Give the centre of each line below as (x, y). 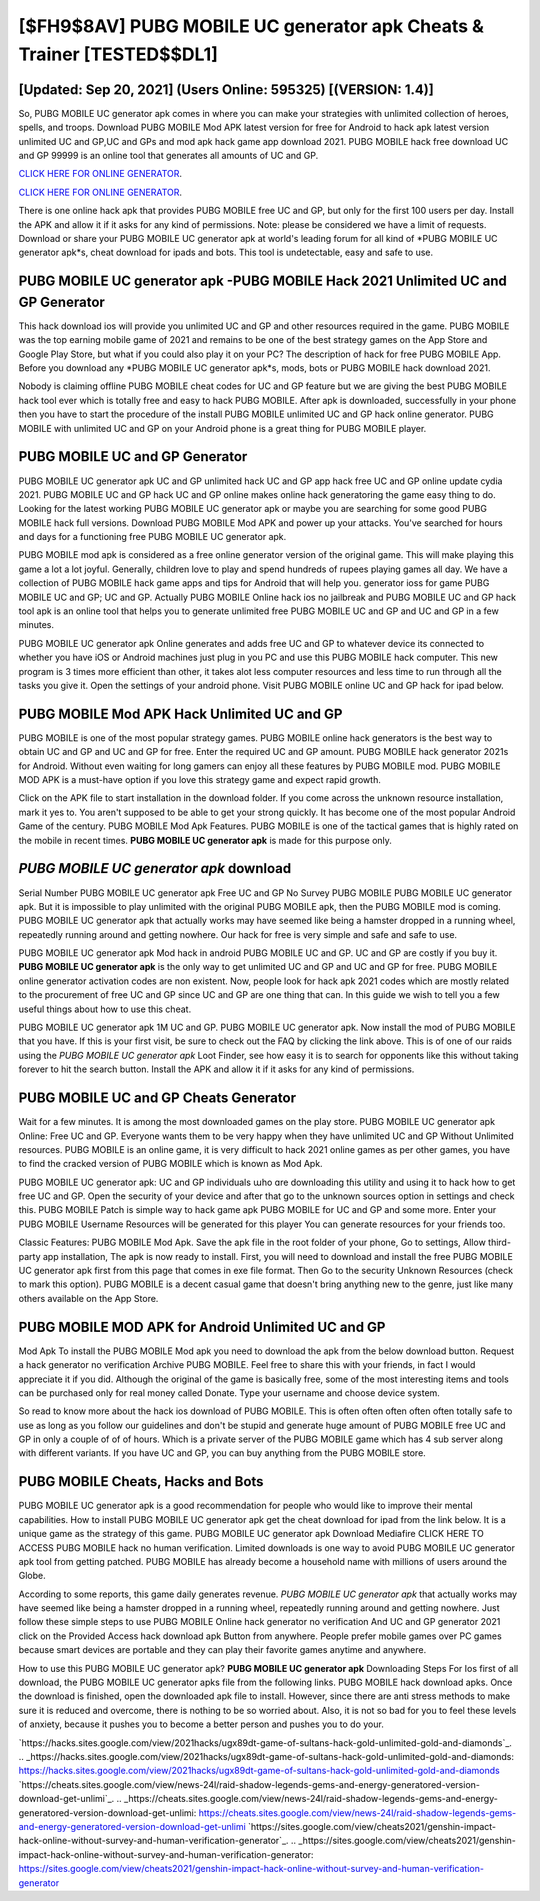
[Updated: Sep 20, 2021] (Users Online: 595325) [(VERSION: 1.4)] (226, 89)
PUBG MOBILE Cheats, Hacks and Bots (141, 1481)
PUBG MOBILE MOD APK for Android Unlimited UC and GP (202, 1326)
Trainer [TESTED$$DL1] (118, 54)
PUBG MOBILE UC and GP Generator (133, 456)
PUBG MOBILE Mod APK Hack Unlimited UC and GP (180, 713)
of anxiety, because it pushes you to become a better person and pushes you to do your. (201, 1724)
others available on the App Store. (88, 1298)
